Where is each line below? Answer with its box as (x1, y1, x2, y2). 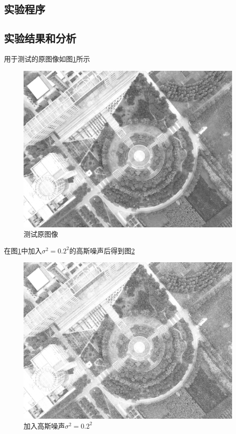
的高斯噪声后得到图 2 (69, 245, 135, 255)
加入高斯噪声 (24, 420, 65, 431)
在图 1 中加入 (4, 245, 42, 255)
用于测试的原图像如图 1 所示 (4, 53, 90, 63)
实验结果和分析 (4, 31, 76, 46)
